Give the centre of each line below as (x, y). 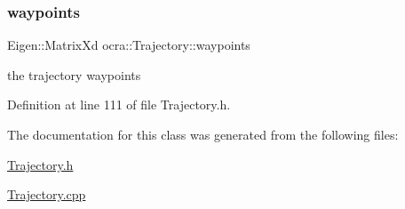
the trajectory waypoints (74, 74)
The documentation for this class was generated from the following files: (203, 134)
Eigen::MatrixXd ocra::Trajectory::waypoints (129, 45)
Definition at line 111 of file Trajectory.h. (119, 104)
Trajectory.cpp (47, 194)
